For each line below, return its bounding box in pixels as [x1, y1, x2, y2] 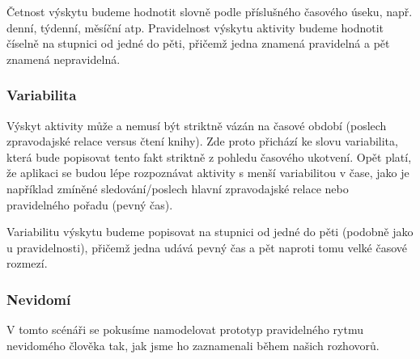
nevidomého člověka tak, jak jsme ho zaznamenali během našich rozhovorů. [6, 336, 380, 353]
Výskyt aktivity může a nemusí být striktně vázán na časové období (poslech [6, 116, 387, 133]
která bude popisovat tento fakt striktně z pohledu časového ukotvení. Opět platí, [6, 148, 412, 165]
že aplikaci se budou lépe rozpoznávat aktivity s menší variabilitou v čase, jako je [6, 164, 409, 181]
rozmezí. [6, 255, 48, 272]
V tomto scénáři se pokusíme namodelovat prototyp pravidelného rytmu [6, 321, 363, 338]
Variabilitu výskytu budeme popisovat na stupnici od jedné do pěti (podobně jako [6, 223, 414, 240]
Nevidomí [6, 289, 71, 309]
